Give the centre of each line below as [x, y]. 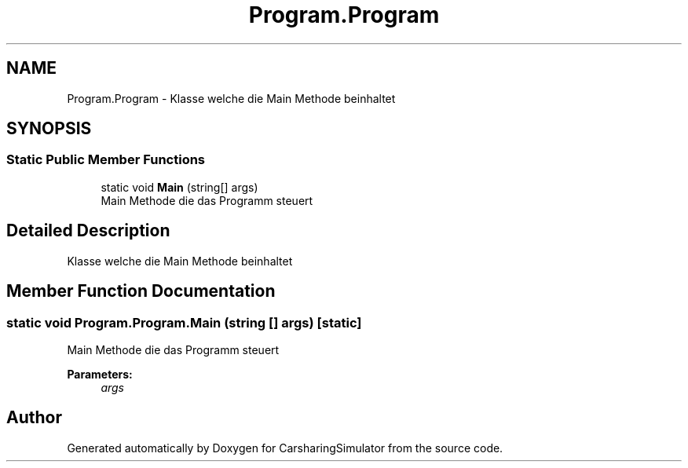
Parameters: [100, 374]
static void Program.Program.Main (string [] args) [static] [184, 322]
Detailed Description [88, 231]
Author [34, 418]
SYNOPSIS [49, 129]
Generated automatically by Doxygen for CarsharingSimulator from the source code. [285, 448]
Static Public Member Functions [106, 160]
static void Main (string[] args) [179, 187]
